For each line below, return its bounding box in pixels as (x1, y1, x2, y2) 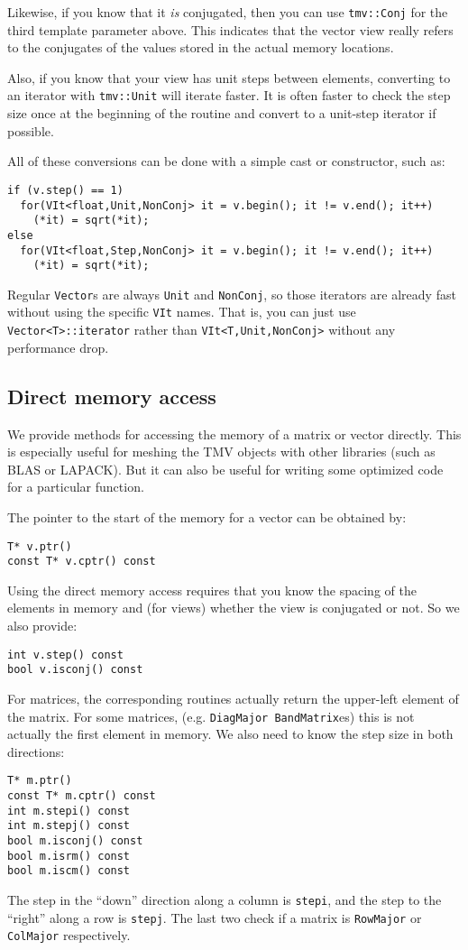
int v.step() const (7, 648, 124, 661)
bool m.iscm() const (7, 864, 131, 878)
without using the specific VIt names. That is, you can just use (7, 302, 356, 321)
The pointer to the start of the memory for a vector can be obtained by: (7, 507, 407, 526)
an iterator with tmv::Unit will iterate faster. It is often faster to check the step (7, 86, 451, 105)
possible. (7, 121, 54, 140)
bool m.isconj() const (7, 835, 143, 848)
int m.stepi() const (7, 804, 131, 817)
